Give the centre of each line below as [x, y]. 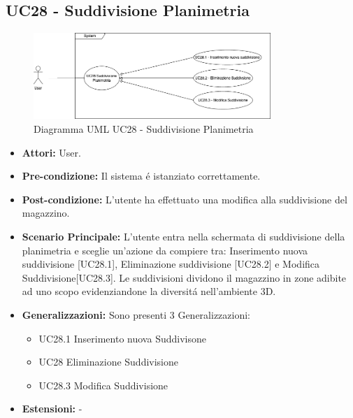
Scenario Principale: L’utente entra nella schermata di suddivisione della [183, 236]
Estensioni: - [52, 409]
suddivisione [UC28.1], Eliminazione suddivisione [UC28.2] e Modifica [171, 264]
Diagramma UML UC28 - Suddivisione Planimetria [144, 129]
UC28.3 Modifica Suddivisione [103, 385]
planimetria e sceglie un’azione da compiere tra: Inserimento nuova [165, 250]
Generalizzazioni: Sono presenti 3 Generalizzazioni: [136, 314]
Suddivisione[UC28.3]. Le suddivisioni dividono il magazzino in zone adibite [184, 277]
